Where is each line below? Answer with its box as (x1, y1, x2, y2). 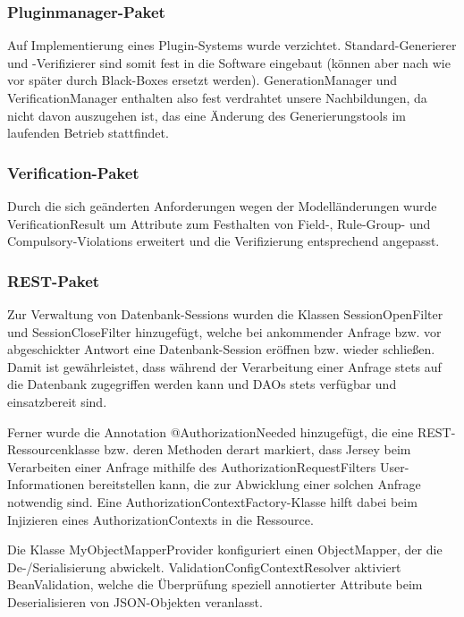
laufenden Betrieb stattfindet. (7, 123, 169, 142)
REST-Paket (7, 269, 100, 292)
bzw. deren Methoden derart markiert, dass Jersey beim (104, 440, 411, 459)
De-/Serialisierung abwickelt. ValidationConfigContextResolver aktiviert (7, 557, 401, 576)
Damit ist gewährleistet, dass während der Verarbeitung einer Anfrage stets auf (7, 357, 442, 376)
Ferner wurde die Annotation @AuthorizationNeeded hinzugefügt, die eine (7, 422, 414, 441)
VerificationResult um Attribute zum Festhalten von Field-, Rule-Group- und (7, 214, 431, 232)
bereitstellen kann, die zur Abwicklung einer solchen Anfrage (89, 475, 421, 494)
